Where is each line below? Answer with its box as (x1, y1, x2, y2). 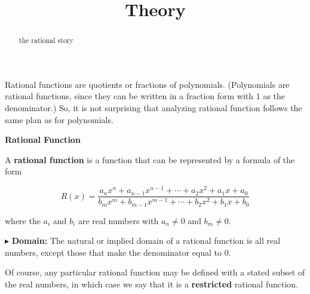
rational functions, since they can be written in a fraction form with (5, 90, 254, 102)
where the (5, 214, 41, 226)
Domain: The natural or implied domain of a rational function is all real (11, 234, 281, 247)
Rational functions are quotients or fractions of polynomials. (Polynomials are (5, 78, 290, 90)
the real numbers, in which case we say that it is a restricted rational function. (5, 277, 298, 290)
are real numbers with (78, 214, 159, 226)
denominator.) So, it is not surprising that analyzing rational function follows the (5, 102, 302, 114)
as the (263, 90, 286, 102)
